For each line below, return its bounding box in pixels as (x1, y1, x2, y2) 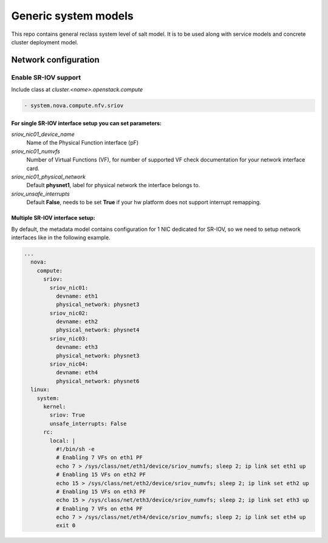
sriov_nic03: (49, 335, 89, 342)
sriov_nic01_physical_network (11, 173, 86, 180)
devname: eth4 (55, 369, 98, 376)
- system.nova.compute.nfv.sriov (24, 102, 124, 109)
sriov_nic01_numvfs (11, 148, 60, 155)
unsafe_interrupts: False (49, 420, 127, 427)
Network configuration (11, 55, 100, 65)
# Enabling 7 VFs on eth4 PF (55, 505, 143, 512)
